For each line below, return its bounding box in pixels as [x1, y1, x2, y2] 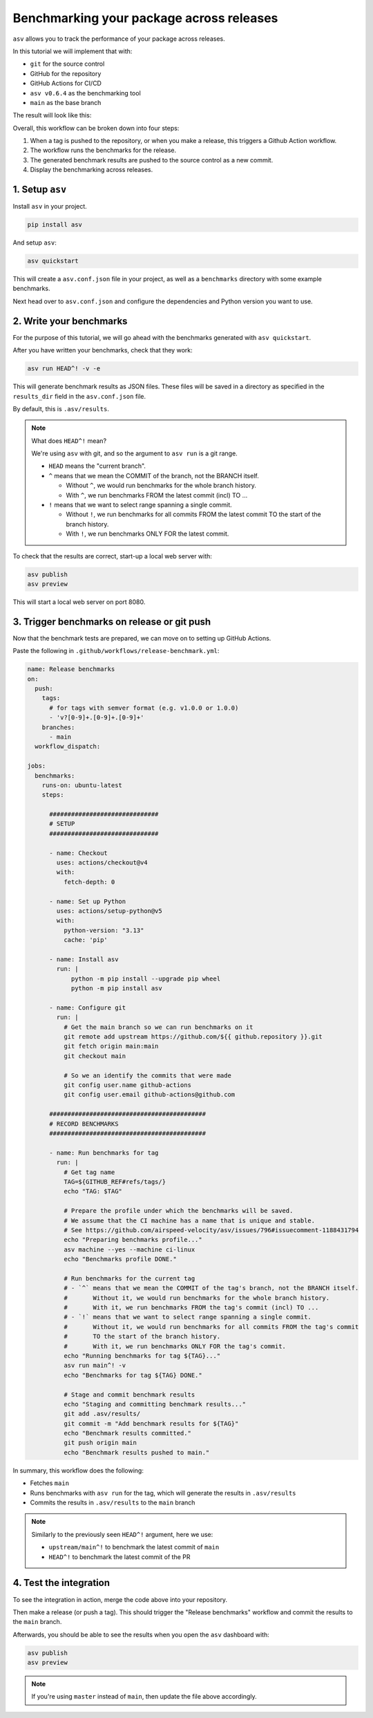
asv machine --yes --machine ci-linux [63, 1245, 195, 1254]
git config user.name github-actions [63, 1082, 191, 1089]
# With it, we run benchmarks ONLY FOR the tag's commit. [63, 1342, 287, 1350]
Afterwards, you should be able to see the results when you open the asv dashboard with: [12, 1630, 269, 1639]
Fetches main [30, 1479, 69, 1487]
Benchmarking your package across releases [12, 10, 278, 26]
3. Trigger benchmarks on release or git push [12, 616, 211, 627]
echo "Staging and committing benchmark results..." [63, 1400, 247, 1408]
